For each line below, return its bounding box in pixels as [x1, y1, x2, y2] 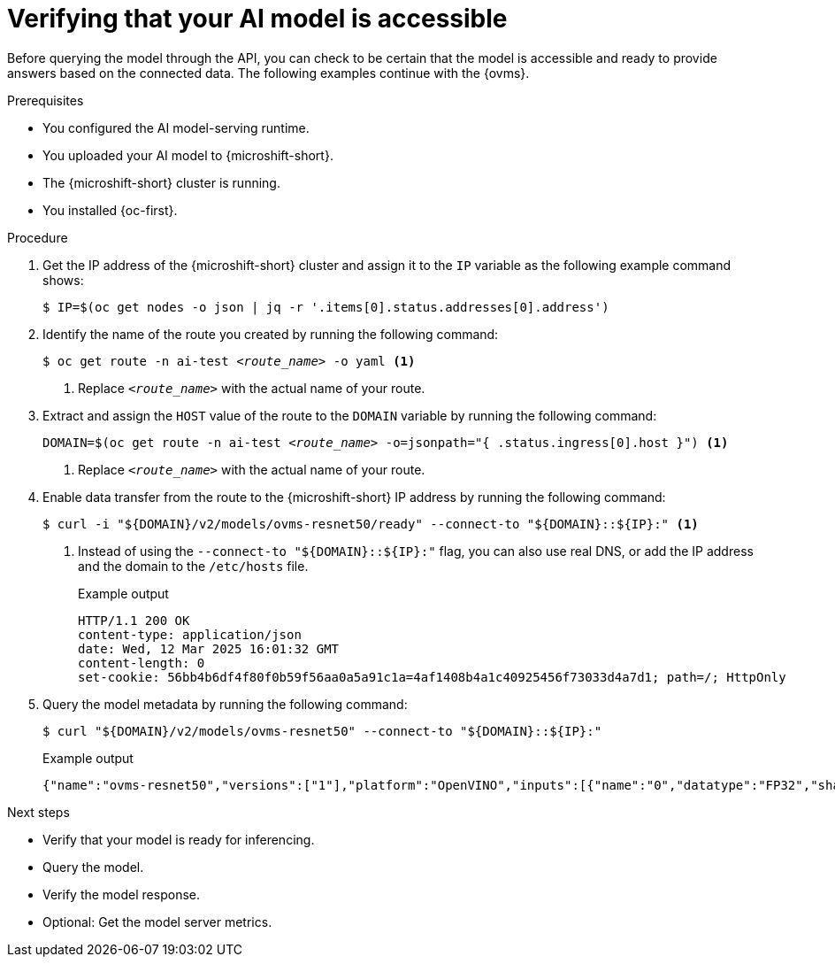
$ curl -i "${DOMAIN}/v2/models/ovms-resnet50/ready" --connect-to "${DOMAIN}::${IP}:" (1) [42, 516, 699, 531]
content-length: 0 [78, 655, 205, 670]
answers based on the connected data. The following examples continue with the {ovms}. [7, 65, 530, 81]
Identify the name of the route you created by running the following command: [42, 326, 499, 342]
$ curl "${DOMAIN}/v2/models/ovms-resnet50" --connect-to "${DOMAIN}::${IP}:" [42, 723, 602, 738]
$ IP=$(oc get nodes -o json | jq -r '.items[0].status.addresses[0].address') [42, 299, 609, 314]
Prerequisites [7, 92, 84, 108]
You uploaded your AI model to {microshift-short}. [42, 147, 333, 163]
